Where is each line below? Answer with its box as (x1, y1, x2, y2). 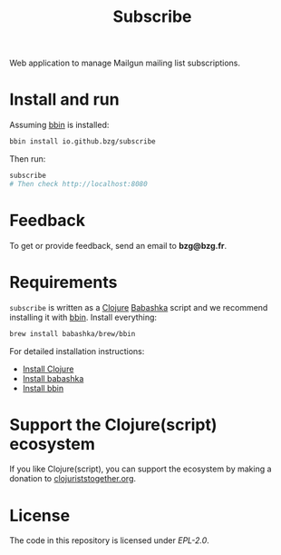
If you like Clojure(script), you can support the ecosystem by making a (9, 463, 272, 474)
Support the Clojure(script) (9, 414, 218, 435)
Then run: (9, 154, 46, 164)
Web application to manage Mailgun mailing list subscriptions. (9, 57, 241, 69)
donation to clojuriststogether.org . (9, 473, 137, 484)
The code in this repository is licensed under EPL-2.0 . (9, 535, 210, 546)
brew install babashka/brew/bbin (9, 329, 136, 338)
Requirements (9, 272, 118, 292)
